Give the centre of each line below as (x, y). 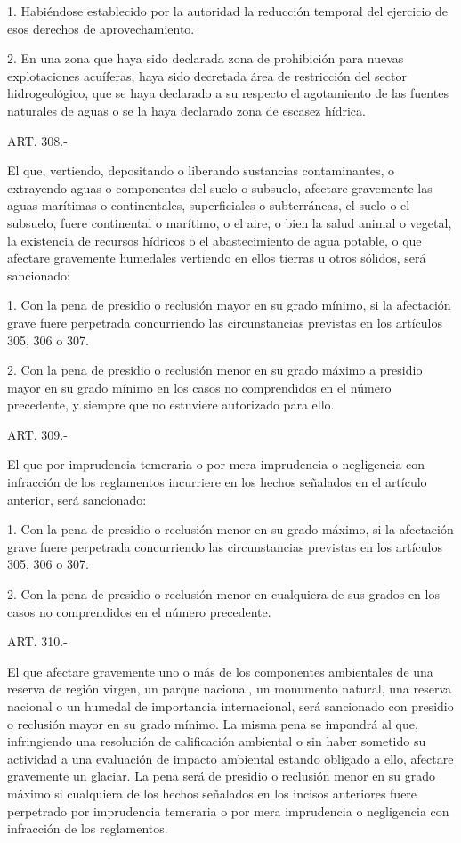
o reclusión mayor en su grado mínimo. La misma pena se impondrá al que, (213, 723)
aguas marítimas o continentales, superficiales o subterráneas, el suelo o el (209, 205)
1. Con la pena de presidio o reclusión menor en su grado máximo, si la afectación (230, 529)
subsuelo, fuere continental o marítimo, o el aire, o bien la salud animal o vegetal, (230, 222)
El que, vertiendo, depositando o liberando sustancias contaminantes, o (201, 170)
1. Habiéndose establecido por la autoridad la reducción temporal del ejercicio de (228, 11)
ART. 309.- (37, 434)
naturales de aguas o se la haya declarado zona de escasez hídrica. (186, 110)
